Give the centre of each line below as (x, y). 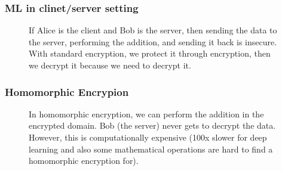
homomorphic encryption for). (84, 161)
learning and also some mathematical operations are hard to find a (151, 149)
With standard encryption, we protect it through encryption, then (150, 53)
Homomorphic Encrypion (67, 91)
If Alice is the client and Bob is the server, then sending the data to (153, 30)
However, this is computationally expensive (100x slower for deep (148, 137)
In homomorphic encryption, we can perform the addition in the (146, 114)
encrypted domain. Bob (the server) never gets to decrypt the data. (152, 125)
